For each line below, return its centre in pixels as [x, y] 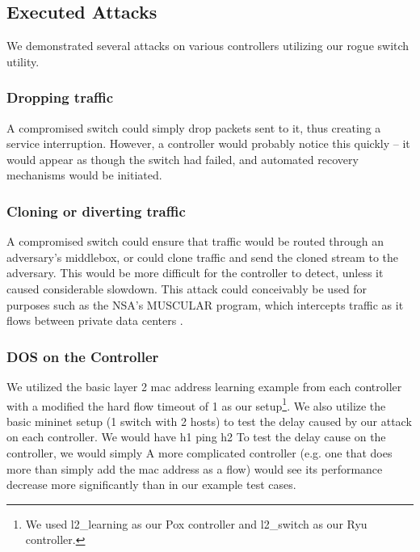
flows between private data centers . [95, 320]
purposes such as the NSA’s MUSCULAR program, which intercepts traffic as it [205, 304]
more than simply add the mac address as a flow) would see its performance [195, 468]
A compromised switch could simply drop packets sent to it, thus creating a [194, 127]
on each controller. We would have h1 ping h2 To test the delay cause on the [196, 437]
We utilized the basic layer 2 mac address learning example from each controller [204, 386]
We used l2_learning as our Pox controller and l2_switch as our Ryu [196, 523]
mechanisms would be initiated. [84, 175]
